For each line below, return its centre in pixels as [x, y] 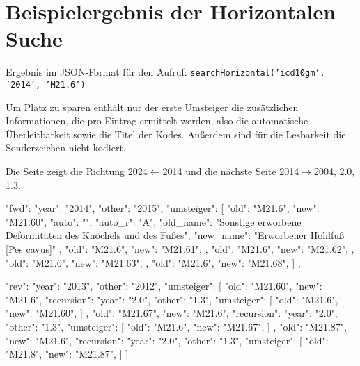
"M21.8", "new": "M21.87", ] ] [67, 354]
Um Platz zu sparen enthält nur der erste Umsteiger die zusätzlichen [152, 107]
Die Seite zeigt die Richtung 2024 [77, 171]
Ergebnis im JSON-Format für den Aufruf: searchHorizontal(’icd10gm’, [165, 72]
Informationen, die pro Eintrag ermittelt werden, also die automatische [157, 120]
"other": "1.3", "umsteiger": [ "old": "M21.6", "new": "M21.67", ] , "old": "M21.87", [176, 326]
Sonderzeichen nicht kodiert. [66, 148]
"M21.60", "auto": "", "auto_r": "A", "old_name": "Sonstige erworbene [154, 221]
